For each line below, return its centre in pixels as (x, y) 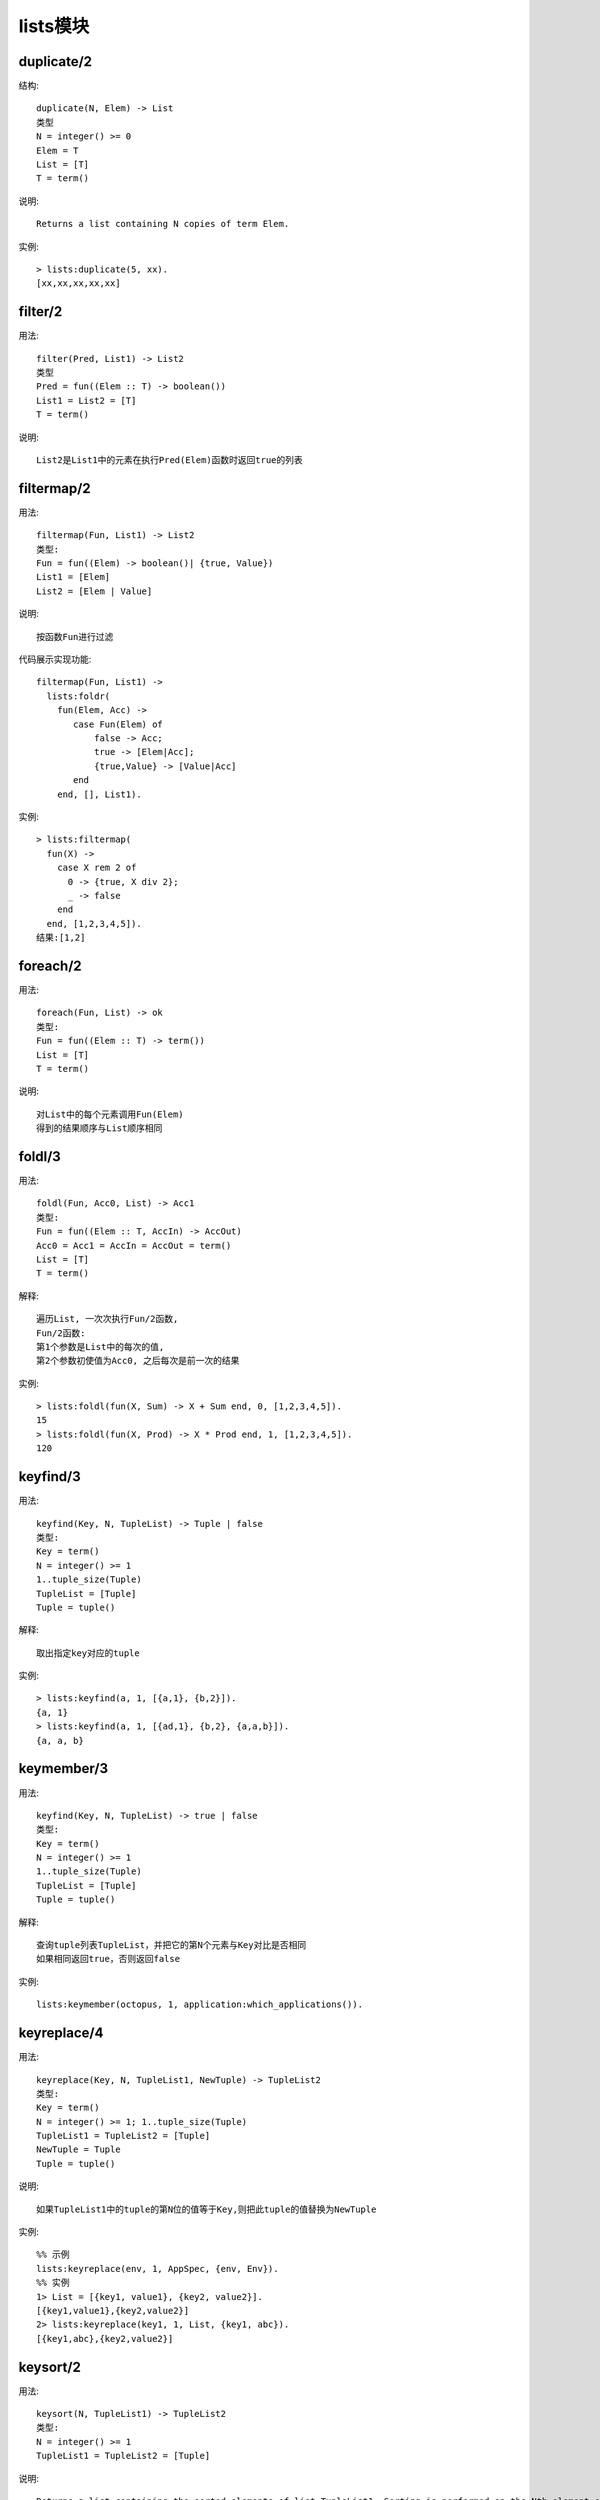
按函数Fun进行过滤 (75, 636)
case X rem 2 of (96, 868)
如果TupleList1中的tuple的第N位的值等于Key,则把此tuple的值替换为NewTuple (206, 2209)
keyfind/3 (50, 1476)
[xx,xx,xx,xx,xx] (78, 283)
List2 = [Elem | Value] (94, 591)
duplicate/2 (55, 61)
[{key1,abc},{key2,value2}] (105, 2338)
